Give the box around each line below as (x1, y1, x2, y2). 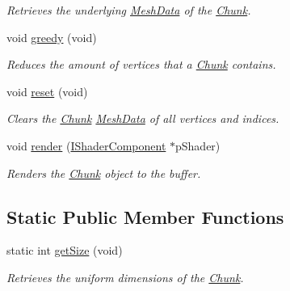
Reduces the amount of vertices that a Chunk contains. (6, 56, 276, 73)
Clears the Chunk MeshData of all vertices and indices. (6, 110, 279, 127)
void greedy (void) (6, 28, 97, 45)
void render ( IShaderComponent (6, 137, 166, 154)
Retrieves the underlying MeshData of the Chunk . (6, 2, 251, 18)
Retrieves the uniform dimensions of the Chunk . (6, 268, 244, 285)
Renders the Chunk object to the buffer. (6, 164, 201, 181)
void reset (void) (6, 82, 88, 99)
